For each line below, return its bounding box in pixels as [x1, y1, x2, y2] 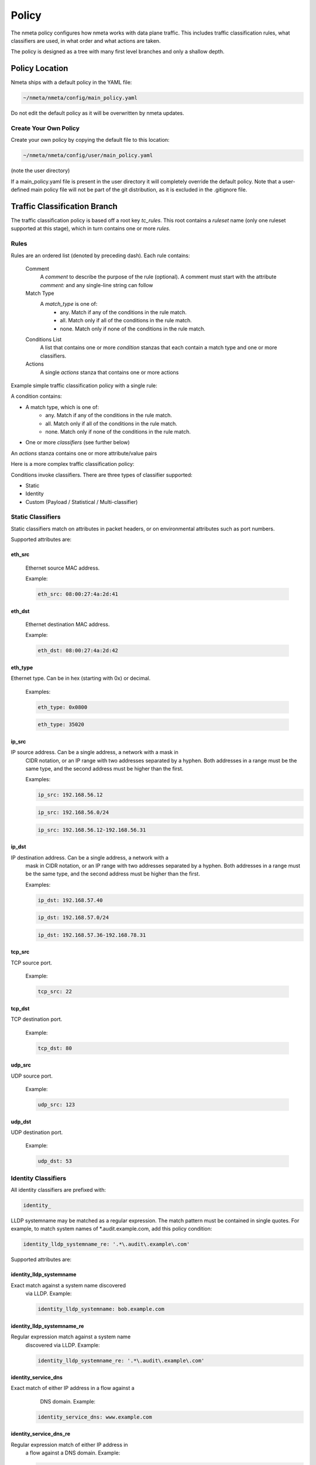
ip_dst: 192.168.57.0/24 [37, 914, 109, 921]
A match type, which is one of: [25, 403, 99, 410]
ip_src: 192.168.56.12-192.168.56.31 [37, 826, 146, 833]
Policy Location [11, 63, 68, 73]
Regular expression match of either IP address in [11, 1441, 128, 1448]
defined [11, 186, 30, 193]
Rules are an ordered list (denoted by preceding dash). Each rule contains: [11, 252, 190, 259]
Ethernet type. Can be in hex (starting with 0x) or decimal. [11, 674, 151, 682]
